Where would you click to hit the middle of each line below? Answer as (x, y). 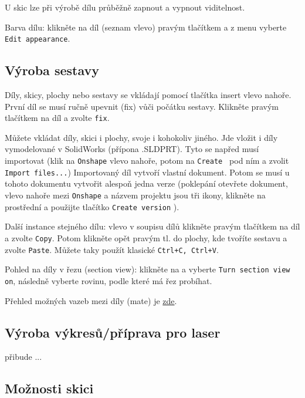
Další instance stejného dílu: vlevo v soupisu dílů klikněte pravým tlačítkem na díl (152, 226)
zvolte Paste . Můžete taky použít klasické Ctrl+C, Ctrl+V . (112, 249)
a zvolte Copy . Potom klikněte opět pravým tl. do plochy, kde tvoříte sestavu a (146, 237)
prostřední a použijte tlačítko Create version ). (92, 206)
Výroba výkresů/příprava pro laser (113, 332)
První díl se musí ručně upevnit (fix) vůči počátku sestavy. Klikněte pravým (142, 106)
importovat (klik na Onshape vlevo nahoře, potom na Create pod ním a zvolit (147, 161)
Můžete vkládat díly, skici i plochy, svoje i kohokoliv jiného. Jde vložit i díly (141, 137)
